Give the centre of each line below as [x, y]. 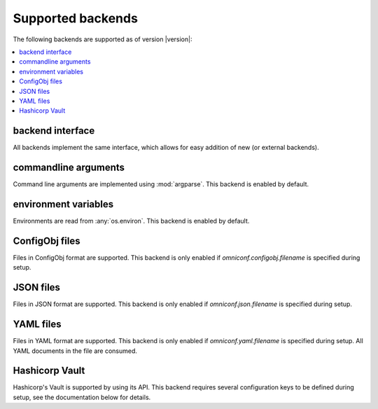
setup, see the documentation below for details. [82, 397]
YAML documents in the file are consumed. [75, 351]
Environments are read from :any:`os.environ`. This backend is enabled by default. [131, 221]
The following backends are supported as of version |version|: [103, 39]
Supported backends [75, 18]
